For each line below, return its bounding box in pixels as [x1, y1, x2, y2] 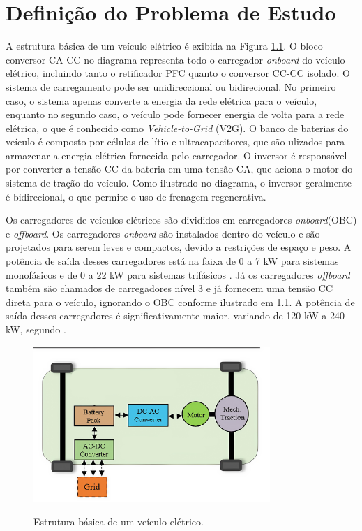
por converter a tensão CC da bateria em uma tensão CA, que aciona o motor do [6, 161, 353, 176]
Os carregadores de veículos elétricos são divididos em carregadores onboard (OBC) [6, 212, 357, 227]
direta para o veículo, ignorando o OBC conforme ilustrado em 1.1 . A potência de [6, 294, 355, 309]
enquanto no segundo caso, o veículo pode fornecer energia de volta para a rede [6, 107, 345, 122]
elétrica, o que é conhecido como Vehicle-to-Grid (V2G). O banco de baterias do [6, 120, 349, 135]
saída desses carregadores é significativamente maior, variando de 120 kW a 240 [6, 308, 345, 323]
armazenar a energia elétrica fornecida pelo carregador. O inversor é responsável [6, 147, 347, 162]
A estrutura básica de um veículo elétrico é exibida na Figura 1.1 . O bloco [6, 38, 323, 53]
